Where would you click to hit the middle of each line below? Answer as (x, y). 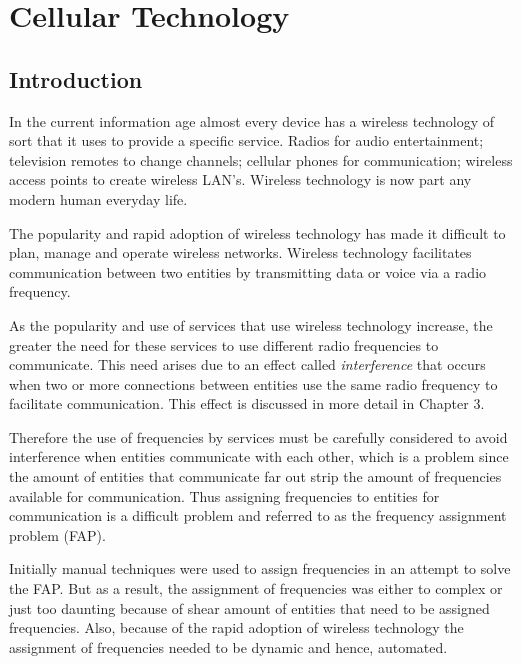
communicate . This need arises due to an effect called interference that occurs (247, 364)
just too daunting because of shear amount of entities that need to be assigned (249, 607)
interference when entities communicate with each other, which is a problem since (259, 456)
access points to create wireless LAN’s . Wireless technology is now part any (240, 179)
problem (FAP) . (57, 534)
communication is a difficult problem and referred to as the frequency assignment (258, 515)
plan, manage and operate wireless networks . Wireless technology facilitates (240, 252)
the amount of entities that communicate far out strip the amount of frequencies (255, 476)
